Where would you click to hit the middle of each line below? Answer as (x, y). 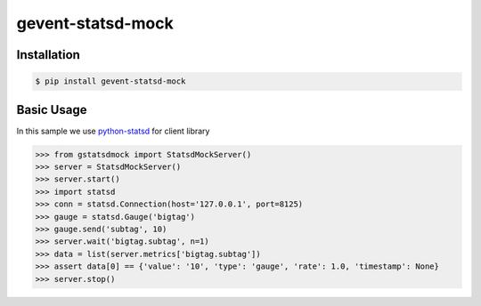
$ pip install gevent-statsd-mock (110, 81)
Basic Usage (52, 110)
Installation (48, 55)
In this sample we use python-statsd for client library (113, 131)
